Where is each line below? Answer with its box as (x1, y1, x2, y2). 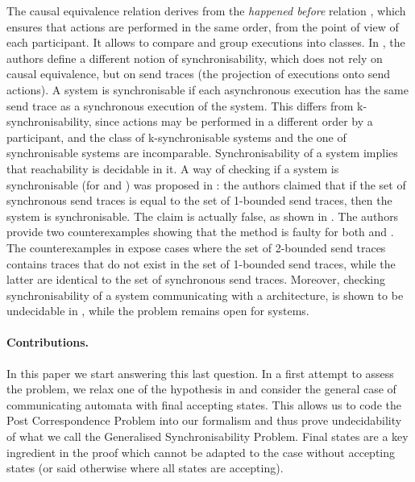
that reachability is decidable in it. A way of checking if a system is (6, 160, 339, 177)
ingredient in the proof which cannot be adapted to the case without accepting (6, 443, 396, 460)
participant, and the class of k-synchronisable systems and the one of (6, 128, 347, 145)
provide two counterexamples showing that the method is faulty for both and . (6, 223, 394, 240)
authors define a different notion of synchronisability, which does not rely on (6, 49, 383, 66)
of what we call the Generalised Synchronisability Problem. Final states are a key (6, 428, 409, 445)
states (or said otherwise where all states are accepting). (6, 459, 284, 476)
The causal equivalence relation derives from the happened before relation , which (6, 2, 406, 19)
